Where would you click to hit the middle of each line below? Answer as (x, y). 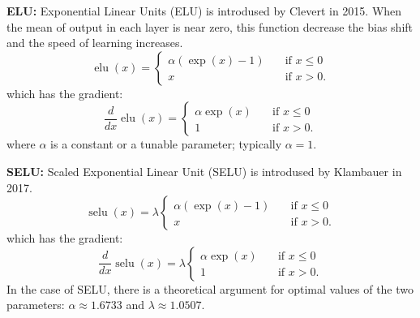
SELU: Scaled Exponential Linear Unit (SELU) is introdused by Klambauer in (204, 171)
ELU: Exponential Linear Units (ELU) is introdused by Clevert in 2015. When (204, 11)
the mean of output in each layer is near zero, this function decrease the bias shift (210, 26)
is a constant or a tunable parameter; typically (166, 144)
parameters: (36, 305)
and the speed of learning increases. (95, 43)
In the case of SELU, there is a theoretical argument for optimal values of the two (210, 288)
